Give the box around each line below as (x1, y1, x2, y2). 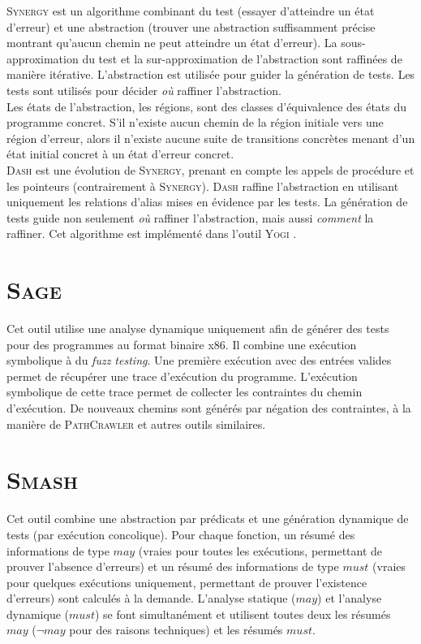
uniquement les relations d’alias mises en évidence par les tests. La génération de (6, 193, 408, 210)
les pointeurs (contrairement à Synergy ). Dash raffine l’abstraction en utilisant (6, 177, 399, 194)
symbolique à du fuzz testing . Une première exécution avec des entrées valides (6, 352, 392, 369)
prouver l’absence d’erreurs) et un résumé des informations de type (6, 558, 339, 575)
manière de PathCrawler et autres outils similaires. (6, 415, 266, 432)
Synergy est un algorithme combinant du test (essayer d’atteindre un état (6, 2, 375, 19)
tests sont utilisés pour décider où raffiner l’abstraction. (6, 81, 281, 98)
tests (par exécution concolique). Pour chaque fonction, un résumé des (6, 525, 355, 542)
